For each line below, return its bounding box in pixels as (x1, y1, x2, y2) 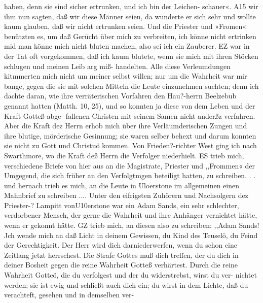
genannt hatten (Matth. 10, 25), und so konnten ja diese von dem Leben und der (4, 100, 255, 111)
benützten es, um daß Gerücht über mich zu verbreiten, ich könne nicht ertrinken (4, 30, 256, 41)
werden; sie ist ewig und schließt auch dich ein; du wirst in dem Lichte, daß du (4, 279, 248, 290)
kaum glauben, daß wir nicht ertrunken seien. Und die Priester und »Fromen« (4, 21, 247, 31)
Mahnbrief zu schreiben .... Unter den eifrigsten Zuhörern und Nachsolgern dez (4, 190, 248, 200)
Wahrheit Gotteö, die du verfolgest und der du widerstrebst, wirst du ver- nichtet (4, 270, 257, 280)
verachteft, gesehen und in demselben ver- (4, 289, 134, 300)
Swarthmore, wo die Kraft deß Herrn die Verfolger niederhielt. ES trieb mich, (4, 150, 244, 160)
